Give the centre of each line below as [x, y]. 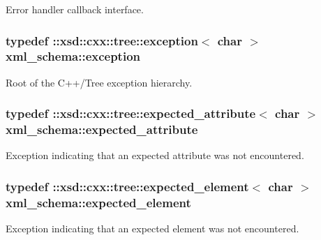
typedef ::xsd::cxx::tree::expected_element [127, 186]
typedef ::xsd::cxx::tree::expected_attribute [131, 113]
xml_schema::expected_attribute [102, 129]
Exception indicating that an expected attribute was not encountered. [155, 155]
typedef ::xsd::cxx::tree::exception [102, 40]
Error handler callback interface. [75, 9]
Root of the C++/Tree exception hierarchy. [99, 82]
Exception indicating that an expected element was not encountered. [152, 228]
